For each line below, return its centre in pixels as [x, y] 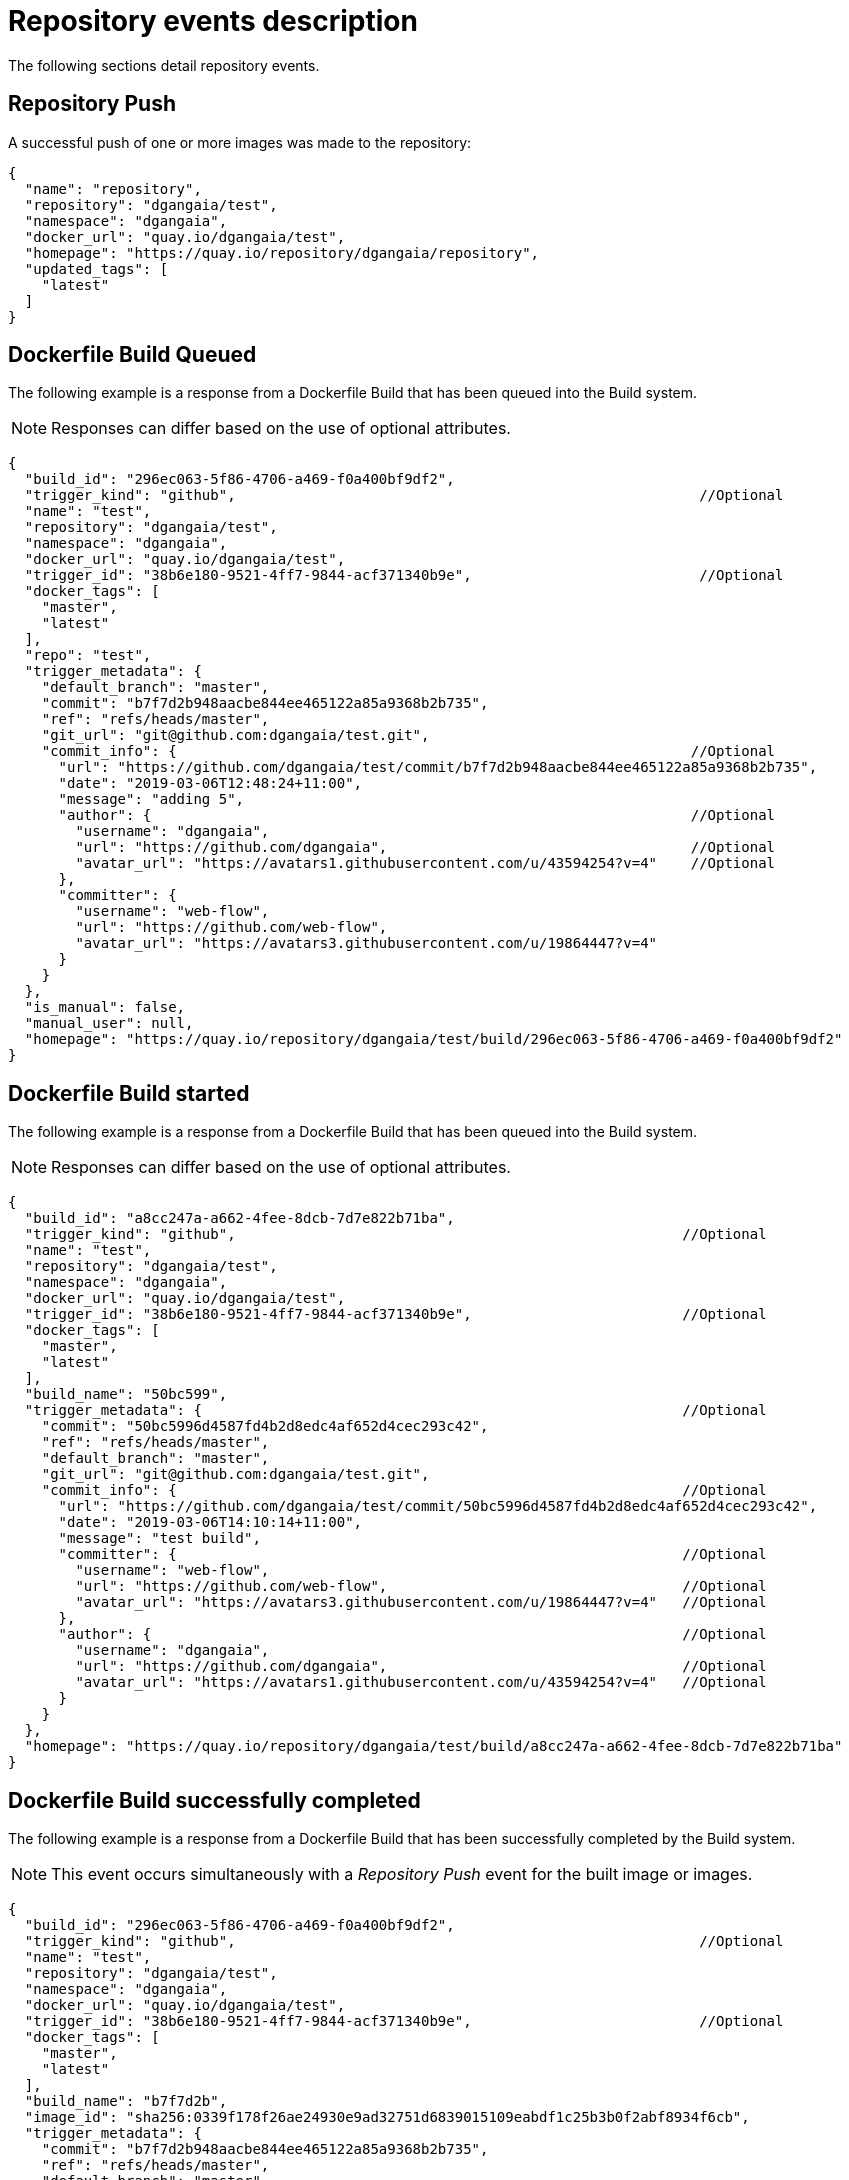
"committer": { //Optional [412, 1554]
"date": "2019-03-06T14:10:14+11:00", [210, 1522]
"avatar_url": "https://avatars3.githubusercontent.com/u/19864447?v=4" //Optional [421, 1602]
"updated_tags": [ [96, 268]
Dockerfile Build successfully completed [214, 1800]
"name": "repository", [113, 188]
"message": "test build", [159, 1538]
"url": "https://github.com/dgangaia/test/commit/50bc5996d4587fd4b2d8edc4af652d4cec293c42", [438, 1506]
